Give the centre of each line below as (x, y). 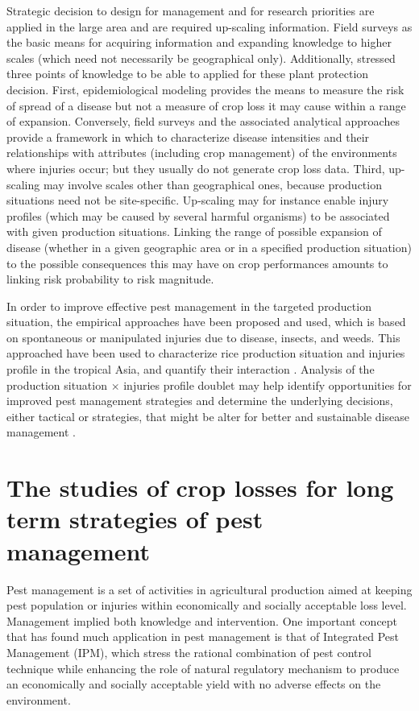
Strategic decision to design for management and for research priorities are (191, 10)
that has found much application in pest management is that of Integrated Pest (203, 637)
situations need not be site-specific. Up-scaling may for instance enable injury (198, 200)
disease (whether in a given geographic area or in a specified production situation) (209, 247)
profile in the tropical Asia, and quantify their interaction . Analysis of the (191, 369)
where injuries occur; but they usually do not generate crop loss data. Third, (196, 168)
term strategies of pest (135, 519)
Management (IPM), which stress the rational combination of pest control (189, 652)
